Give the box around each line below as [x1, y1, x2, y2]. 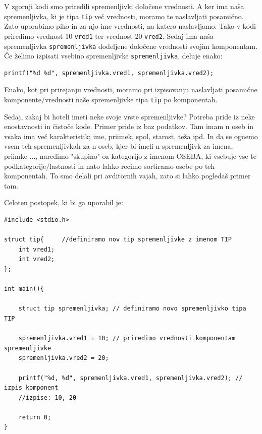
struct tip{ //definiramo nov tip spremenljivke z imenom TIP [4, 236, 232, 243]
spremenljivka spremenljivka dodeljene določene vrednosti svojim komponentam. [4, 40, 258, 51]
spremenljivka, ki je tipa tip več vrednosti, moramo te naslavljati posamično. [4, 11, 244, 21]
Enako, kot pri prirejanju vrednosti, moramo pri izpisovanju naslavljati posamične [4, 84, 257, 95]
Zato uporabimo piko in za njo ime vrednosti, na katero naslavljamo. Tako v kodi [4, 21, 256, 31]
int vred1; [18, 245, 55, 253]
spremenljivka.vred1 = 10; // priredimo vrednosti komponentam [18, 335, 236, 342]
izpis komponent [4, 384, 59, 392]
